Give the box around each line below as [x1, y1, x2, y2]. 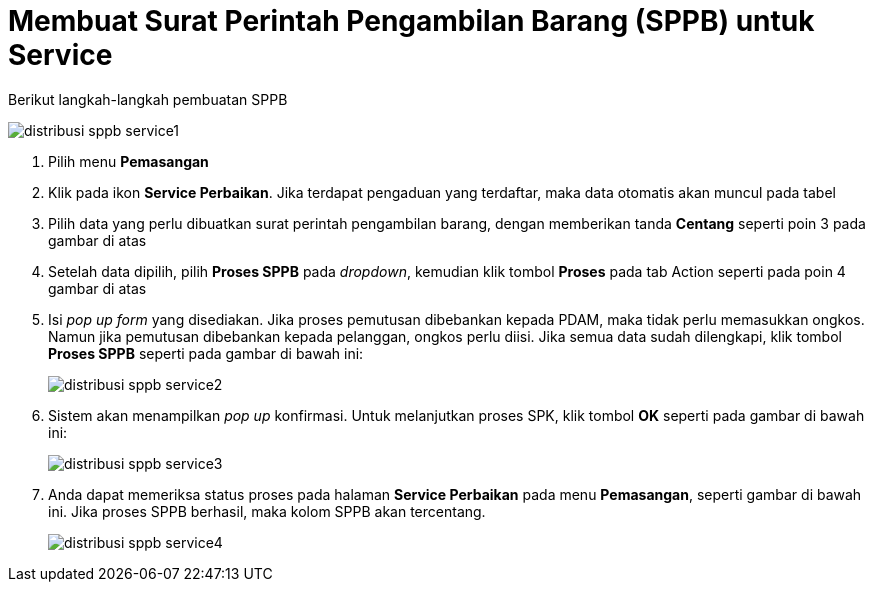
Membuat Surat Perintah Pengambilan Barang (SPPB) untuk [8, 4, 815, 38]
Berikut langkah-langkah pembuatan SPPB [8, 90, 288, 108]
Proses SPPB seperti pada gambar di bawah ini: [48, 344, 364, 362]
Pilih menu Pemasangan [48, 152, 209, 170]
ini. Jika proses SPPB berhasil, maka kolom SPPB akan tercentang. [48, 502, 486, 520]
